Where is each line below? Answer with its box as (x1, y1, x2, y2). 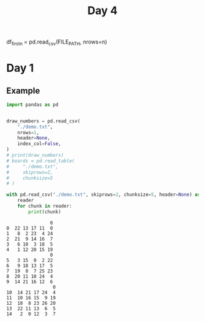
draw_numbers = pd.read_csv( (6, 118, 81, 124)
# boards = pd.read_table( (6, 157, 75, 164)
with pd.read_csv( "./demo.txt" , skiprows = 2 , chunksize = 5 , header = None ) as (6, 192, 201, 198)
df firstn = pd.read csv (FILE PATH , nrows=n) (6, 38, 107, 47)
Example (6, 85, 40, 95)
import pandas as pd (6, 102, 59, 108)
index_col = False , (17, 141, 62, 147)
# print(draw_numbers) (6, 152, 64, 159)
